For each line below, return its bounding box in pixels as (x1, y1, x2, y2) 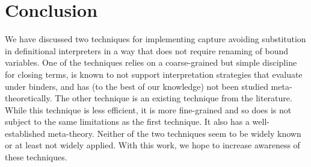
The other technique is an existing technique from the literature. (55, 92, 292, 104)
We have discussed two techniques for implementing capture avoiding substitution (5, 33, 306, 45)
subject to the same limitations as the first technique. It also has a (5, 115, 250, 128)
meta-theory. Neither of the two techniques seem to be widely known (48, 127, 301, 139)
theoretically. (5, 92, 52, 104)
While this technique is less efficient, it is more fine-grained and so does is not (5, 103, 292, 116)
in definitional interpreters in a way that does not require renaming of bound (5, 44, 289, 57)
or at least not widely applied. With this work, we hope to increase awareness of (5, 139, 300, 151)
